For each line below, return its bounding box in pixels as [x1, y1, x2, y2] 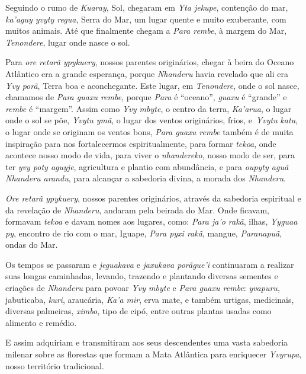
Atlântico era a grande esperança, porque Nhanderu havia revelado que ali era [5, 67, 288, 79]
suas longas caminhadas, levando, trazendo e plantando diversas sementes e [5, 270, 278, 282]
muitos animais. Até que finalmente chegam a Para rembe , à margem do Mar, [5, 24, 287, 37]
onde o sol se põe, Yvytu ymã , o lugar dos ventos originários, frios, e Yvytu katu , [5, 114, 298, 126]
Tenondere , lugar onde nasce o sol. [5, 36, 130, 48]
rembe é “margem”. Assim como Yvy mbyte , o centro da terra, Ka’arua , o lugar [5, 102, 292, 114]
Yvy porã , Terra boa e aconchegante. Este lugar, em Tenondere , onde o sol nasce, [5, 79, 299, 91]
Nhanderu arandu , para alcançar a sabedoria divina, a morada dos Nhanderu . [5, 172, 286, 184]
